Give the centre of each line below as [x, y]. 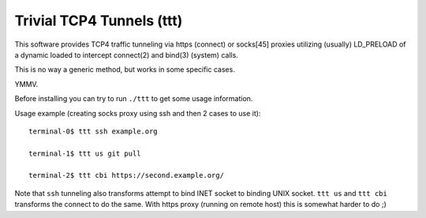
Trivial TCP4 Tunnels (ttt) [99, 21]
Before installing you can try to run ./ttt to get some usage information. [134, 99]
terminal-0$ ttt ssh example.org [93, 131]
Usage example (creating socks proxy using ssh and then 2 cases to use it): [138, 113]
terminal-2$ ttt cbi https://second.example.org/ [127, 175]
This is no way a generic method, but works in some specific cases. [125, 70]
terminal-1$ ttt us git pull [85, 153]
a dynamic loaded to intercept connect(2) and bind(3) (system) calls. [126, 54]
